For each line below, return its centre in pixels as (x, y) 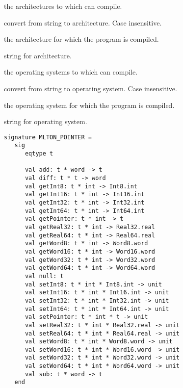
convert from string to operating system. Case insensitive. (91, 88)
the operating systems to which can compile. (71, 72)
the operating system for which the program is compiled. (89, 105)
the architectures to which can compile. (63, 6)
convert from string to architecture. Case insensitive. (83, 22)
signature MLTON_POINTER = (48, 137)
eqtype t (39, 154)
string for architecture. (38, 55)
